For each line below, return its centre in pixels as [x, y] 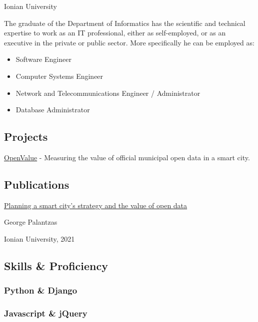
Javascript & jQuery [46, 313]
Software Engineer [43, 59]
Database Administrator [53, 110]
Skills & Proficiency [56, 265]
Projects [26, 137]
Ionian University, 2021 [39, 238]
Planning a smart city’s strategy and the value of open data [96, 205]
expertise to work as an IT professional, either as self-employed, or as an [115, 33]
